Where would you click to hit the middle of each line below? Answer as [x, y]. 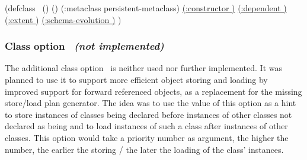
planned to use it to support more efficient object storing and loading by [136, 79]
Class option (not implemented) [84, 46]
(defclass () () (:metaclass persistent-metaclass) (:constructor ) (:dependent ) [146, 8]
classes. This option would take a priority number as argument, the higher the [147, 137]
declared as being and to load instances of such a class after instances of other [146, 126]
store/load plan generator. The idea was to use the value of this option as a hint [151, 103]
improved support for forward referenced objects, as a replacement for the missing [153, 91]
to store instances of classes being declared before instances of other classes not [148, 114]
